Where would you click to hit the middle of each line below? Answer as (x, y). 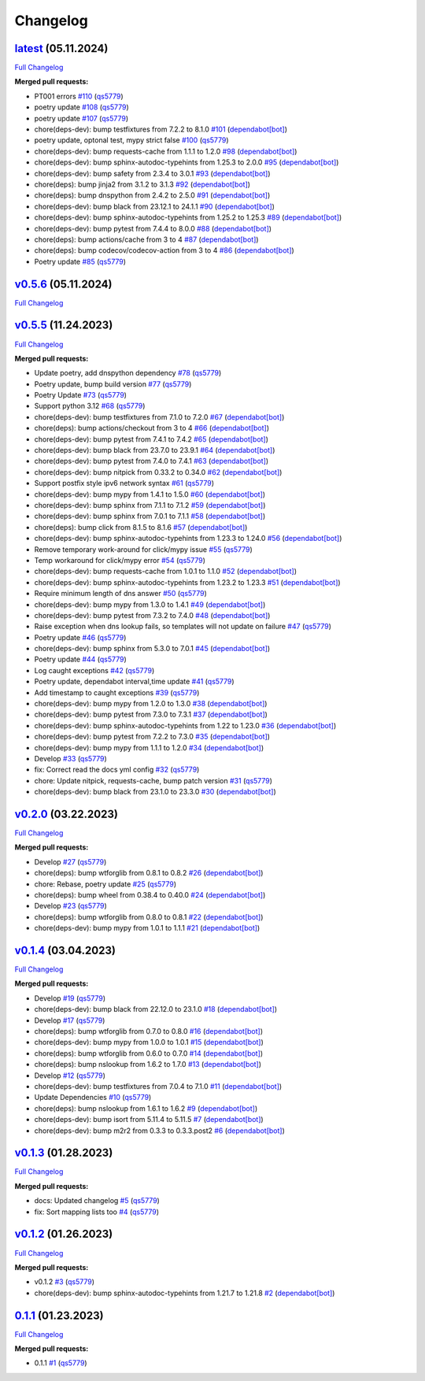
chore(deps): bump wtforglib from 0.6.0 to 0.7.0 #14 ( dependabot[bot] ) (149, 1053)
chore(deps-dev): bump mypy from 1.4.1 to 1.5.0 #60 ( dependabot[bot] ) (150, 494)
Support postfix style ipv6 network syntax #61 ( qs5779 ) (124, 483)
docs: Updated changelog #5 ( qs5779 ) (97, 1201)
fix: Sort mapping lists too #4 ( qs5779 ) (96, 1212)
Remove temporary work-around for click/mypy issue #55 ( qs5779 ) (144, 549)
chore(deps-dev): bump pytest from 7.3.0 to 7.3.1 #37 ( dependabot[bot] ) (151, 715)
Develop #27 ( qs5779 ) (70, 861)
